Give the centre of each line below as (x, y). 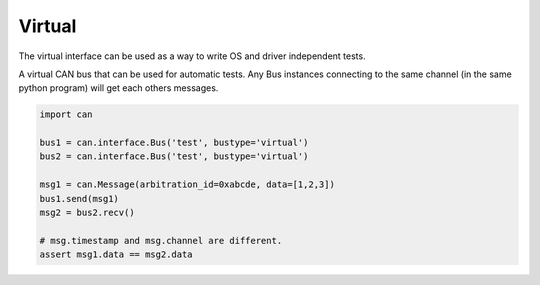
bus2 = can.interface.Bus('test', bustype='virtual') (174, 156)
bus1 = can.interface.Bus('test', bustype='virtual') (174, 143)
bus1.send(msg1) (79, 198)
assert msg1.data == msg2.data (116, 254)
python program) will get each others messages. (118, 88)
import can (66, 114)
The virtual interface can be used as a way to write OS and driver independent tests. (192, 56)
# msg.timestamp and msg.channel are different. (161, 240)
